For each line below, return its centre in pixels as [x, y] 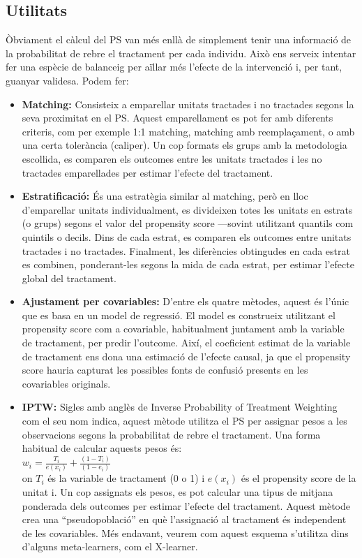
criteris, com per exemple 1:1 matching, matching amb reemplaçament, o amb [188, 131]
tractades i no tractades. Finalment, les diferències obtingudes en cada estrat [186, 250]
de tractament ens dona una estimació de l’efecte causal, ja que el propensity [186, 356]
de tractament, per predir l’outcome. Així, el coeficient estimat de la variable [186, 343]
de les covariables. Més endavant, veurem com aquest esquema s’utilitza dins [185, 533]
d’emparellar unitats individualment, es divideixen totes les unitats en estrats [187, 209]
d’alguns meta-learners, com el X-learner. [110, 546]
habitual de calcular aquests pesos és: [102, 448]
